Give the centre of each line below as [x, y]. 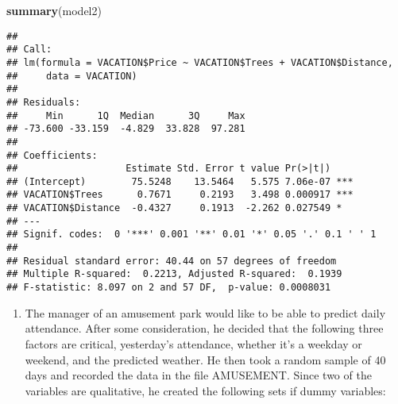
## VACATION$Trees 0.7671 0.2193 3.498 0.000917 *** [180, 195]
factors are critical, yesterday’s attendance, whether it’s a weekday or [193, 343]
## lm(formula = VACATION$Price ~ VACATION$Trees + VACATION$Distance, [200, 62]
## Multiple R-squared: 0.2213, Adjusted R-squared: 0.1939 [174, 274]
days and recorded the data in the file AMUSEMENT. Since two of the [198, 375]
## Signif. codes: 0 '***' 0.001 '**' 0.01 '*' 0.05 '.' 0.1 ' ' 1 [191, 235]
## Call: [29, 50]
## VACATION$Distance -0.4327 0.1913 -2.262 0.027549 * [174, 208]
